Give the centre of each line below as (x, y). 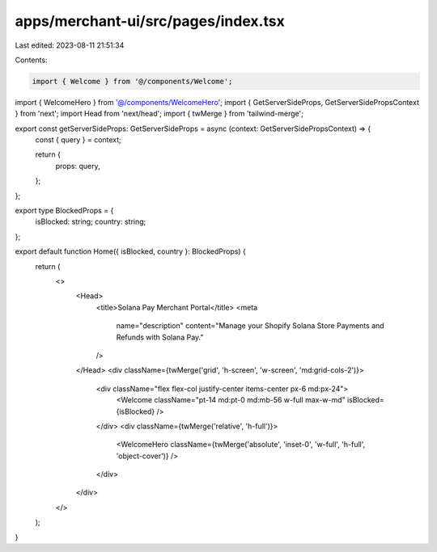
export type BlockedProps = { (64, 211)
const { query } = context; (78, 140)
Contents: (31, 60)
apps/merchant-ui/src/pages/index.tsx (150, 21)
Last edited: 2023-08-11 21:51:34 (70, 45)
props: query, (78, 166)
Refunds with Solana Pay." (160, 337)
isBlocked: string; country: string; (91, 221)
